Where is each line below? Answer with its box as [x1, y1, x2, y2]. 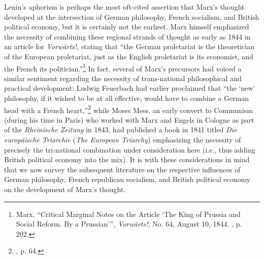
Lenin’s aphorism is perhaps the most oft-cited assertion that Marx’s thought [4, 2, 245, 12]
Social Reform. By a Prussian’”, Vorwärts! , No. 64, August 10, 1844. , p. [16, 218, 242, 229]
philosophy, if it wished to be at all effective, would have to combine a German [4, 93, 249, 103]
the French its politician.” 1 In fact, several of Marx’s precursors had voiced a [4, 61, 242, 73]
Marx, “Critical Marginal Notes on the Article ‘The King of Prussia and [16, 208, 241, 219]
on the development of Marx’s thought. [4, 184, 126, 194]
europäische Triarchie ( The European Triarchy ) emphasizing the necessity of [4, 134, 241, 145]
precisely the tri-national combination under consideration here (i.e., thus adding [4, 144, 255, 155]
